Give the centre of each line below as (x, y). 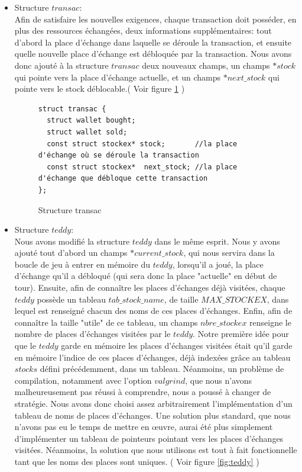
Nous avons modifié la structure (72, 241)
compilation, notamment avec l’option (83, 380)
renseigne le (270, 322)
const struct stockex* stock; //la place (142, 144)
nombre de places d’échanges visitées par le (92, 334)
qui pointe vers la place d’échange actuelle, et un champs (118, 77)
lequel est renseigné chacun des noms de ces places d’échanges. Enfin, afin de (153, 311)
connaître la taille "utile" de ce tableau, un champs (106, 322)
